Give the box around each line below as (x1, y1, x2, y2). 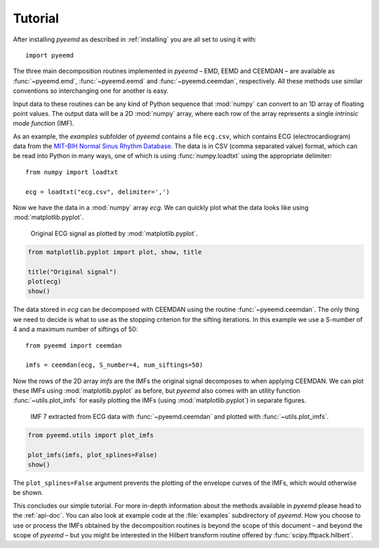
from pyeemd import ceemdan (25, 341, 122, 349)
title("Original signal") (27, 268, 117, 275)
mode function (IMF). (13, 119, 74, 128)
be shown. (13, 488, 44, 497)
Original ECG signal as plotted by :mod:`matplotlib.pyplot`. (30, 229, 198, 237)
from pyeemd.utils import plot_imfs (27, 431, 154, 439)
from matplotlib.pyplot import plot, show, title (27, 248, 202, 256)
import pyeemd (25, 51, 74, 59)
